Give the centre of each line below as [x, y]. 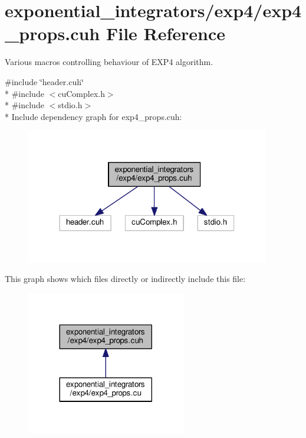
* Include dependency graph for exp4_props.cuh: [93, 116]
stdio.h [70, 105]
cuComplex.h [81, 93]
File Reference [166, 33]
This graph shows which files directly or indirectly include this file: [125, 279]
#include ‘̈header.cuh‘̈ [44, 81]
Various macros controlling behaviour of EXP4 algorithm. [109, 62]
